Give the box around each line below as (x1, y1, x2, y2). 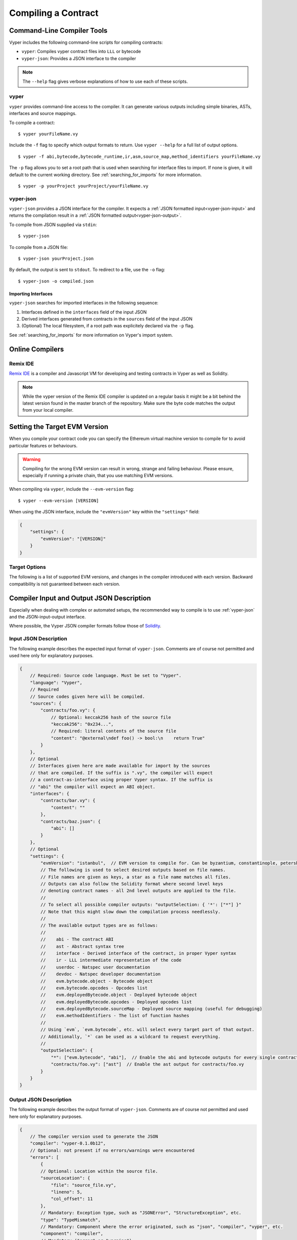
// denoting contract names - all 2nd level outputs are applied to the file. (40, 888, 237, 894)
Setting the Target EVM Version (9, 423, 108, 431)
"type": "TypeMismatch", (40, 1217, 101, 1223)
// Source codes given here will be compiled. (30, 693, 146, 699)
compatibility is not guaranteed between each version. (9, 581, 121, 587)
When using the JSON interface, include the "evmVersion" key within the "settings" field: (9, 509, 200, 515)
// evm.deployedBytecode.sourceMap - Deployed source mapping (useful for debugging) (40, 1006, 262, 1012)
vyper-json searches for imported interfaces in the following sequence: (9, 300, 158, 306)
